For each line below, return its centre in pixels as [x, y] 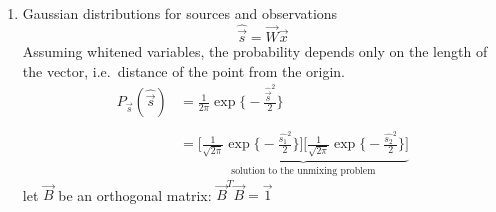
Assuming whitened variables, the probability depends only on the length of [255, 51]
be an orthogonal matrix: [135, 194]
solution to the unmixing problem [303, 170]
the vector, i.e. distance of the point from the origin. [184, 70]
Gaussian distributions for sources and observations [180, 13]
